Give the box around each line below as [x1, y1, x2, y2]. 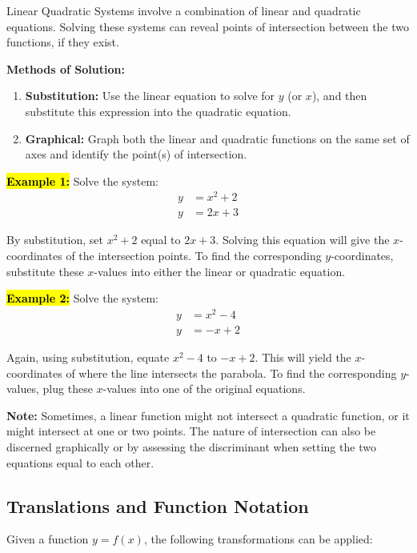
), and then [311, 87, 367, 104]
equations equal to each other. [6, 454, 154, 471]
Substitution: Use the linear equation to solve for [25, 87, 275, 104]
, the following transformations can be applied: [143, 531, 373, 547]
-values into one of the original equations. [102, 380, 306, 397]
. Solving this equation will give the [215, 231, 390, 248]
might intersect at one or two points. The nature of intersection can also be [6, 423, 376, 439]
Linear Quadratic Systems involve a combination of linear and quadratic [6, 2, 361, 18]
